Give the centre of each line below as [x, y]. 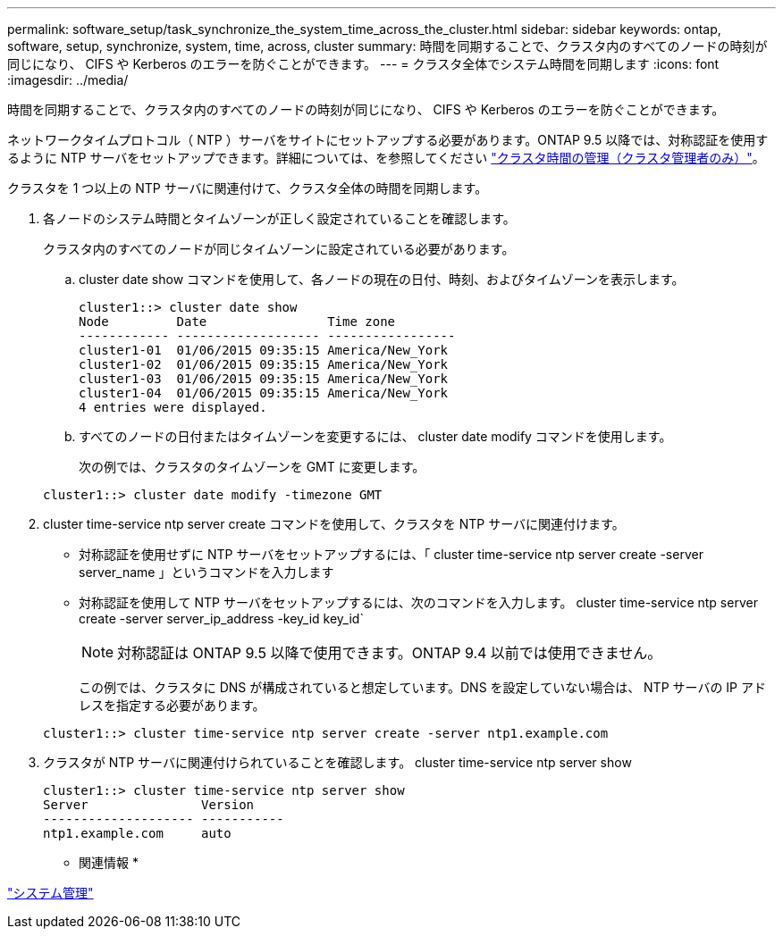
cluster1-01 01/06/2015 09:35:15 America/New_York [264, 350]
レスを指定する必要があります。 [172, 705]
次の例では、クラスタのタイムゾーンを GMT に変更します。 [252, 467]
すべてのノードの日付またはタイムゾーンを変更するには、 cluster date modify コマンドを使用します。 [375, 436]
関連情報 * [109, 862]
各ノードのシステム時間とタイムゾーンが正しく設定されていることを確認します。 [279, 218]
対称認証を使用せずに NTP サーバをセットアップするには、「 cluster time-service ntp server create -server [391, 554]
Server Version [149, 805]
